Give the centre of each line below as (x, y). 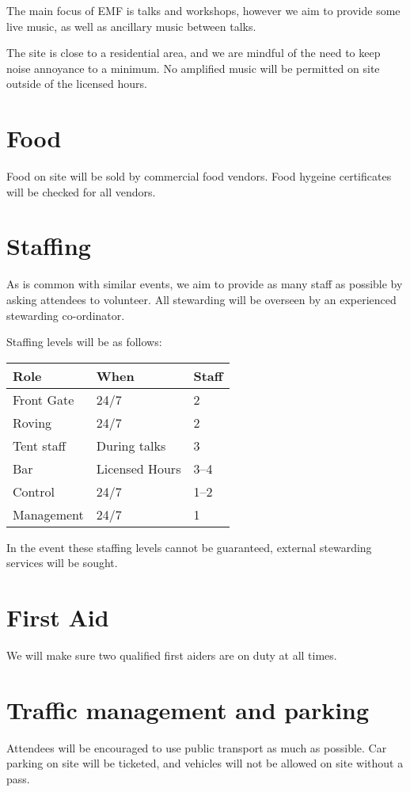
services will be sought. (62, 563)
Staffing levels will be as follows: (84, 342)
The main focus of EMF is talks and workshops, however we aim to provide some (203, 10)
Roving (32, 422)
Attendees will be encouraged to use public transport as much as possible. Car (197, 747)
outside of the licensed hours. (77, 84)
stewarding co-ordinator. (66, 315)
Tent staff (40, 445)
